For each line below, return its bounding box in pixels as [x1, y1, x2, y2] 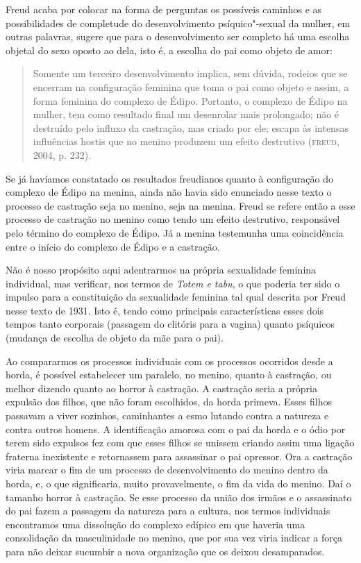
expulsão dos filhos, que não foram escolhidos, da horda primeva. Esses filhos [6, 394, 333, 409]
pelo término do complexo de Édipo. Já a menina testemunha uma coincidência [6, 225, 344, 240]
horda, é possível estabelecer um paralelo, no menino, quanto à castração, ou [6, 367, 332, 382]
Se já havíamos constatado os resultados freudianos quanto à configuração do [6, 171, 333, 185]
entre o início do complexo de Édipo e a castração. [6, 239, 220, 253]
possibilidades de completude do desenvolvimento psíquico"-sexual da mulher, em [6, 15, 351, 30]
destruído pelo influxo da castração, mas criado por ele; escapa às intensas [33, 120, 349, 135]
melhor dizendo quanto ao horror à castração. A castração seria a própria [6, 380, 317, 395]
